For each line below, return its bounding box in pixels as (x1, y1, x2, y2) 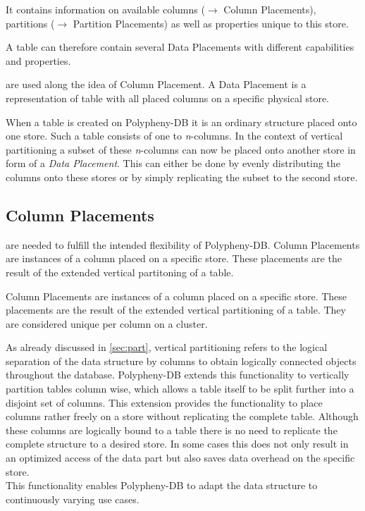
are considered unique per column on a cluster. (6, 316, 208, 331)
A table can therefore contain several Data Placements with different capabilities (6, 39, 354, 54)
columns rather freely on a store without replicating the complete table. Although (6, 409, 359, 424)
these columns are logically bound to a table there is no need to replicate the (6, 422, 338, 437)
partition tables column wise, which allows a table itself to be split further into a (6, 381, 354, 396)
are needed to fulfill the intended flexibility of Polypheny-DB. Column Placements (6, 237, 360, 252)
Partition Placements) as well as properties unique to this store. (73, 16, 349, 30)
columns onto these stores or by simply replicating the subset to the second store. (6, 169, 358, 184)
